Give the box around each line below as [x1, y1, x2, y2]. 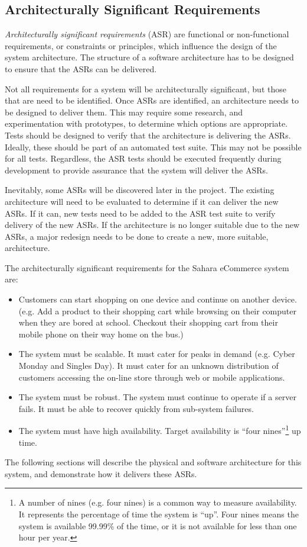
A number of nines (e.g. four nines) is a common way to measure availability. [18, 496, 297, 509]
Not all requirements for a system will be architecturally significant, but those [5, 82, 286, 95]
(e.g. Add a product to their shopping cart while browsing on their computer [18, 304, 296, 317]
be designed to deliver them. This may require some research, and [5, 105, 243, 118]
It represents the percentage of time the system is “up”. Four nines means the [18, 508, 299, 520]
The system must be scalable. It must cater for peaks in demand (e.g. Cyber [18, 347, 295, 360]
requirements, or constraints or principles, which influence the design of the [5, 39, 277, 52]
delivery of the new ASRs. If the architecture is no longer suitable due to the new [5, 218, 300, 231]
